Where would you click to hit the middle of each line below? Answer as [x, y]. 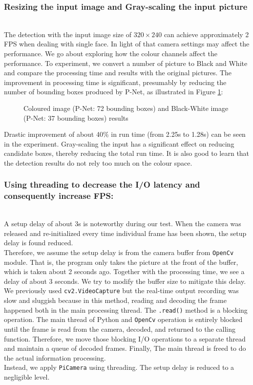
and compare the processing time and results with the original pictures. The [118, 73]
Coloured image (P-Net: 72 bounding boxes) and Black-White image [126, 108]
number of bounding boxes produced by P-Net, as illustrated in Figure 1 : [114, 92]
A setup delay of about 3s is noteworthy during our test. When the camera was [123, 224]
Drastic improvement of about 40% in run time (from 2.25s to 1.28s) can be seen [125, 134]
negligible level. [27, 377]
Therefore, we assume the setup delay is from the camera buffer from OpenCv [119, 252]
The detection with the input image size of [68, 34]
